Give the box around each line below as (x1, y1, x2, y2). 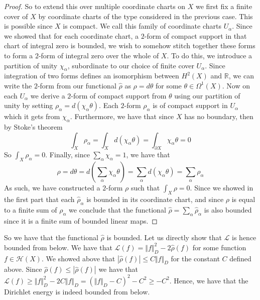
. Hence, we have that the (169, 275, 248, 285)
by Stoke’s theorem (4, 121, 63, 132)
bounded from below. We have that (4, 242, 112, 252)
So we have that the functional (4, 232, 98, 243)
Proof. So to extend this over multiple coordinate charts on (4, 1, 186, 11)
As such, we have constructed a (4, 182, 100, 193)
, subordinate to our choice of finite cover (67, 60, 194, 70)
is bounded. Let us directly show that (106, 232, 222, 243)
